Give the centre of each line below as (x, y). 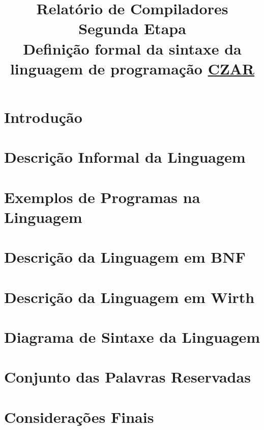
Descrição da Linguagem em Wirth (129, 297)
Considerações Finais (79, 416)
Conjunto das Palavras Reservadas (127, 377)
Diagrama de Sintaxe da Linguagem (132, 337)
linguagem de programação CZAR (132, 68)
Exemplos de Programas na (102, 197)
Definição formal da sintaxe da (132, 48)
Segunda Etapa (132, 28)
